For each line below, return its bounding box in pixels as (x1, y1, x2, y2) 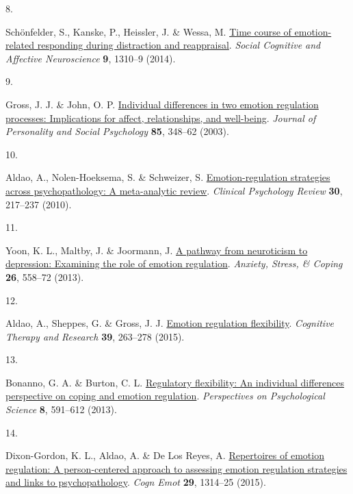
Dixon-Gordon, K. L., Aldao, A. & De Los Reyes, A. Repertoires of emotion (5, 448, 324, 462)
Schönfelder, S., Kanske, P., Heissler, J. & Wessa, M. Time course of (5, 24, 291, 38)
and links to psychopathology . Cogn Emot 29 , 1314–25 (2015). (5, 475, 266, 489)
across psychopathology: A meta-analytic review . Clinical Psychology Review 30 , (5, 183, 343, 197)
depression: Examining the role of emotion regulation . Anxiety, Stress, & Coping (5, 256, 343, 271)
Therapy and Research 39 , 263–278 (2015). (5, 329, 185, 343)
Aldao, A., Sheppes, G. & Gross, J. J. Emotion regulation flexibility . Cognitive (5, 316, 335, 330)
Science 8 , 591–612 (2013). (5, 402, 117, 417)
